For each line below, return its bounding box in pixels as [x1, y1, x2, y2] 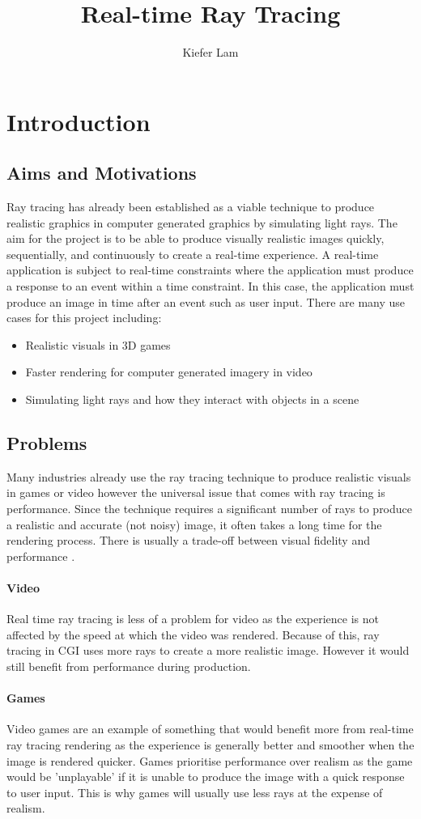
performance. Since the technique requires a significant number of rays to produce [6, 500, 413, 517]
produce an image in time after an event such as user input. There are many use [6, 293, 406, 310]
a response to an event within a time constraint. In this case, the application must [6, 278, 415, 295]
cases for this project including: [6, 309, 162, 326]
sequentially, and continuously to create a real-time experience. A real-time [6, 245, 379, 262]
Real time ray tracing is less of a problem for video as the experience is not [6, 610, 379, 627]
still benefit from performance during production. [6, 657, 251, 674]
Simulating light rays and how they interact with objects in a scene [25, 391, 359, 408]
